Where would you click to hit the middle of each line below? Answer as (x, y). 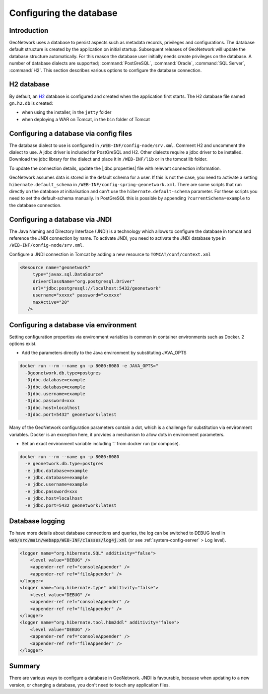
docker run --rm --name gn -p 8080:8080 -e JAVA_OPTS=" (89, 366)
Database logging (37, 521)
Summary (25, 666)
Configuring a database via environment (73, 325)
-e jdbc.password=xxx (51, 491)
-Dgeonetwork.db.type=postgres (63, 373)
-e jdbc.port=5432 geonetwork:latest (71, 505)
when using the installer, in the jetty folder (67, 112)
